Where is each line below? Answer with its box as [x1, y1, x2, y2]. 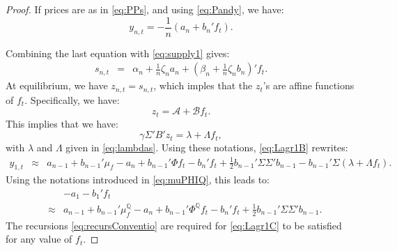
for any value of [6, 231, 72, 246]
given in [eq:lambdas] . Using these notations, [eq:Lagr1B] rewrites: [65, 140, 348, 155]
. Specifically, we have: [24, 92, 120, 107]
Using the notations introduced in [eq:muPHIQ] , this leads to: [6, 172, 270, 187]
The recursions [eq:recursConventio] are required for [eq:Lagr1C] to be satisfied [6, 218, 342, 232]
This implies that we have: [6, 116, 118, 130]
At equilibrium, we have [6, 78, 108, 93]
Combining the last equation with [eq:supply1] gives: [6, 45, 230, 60]
